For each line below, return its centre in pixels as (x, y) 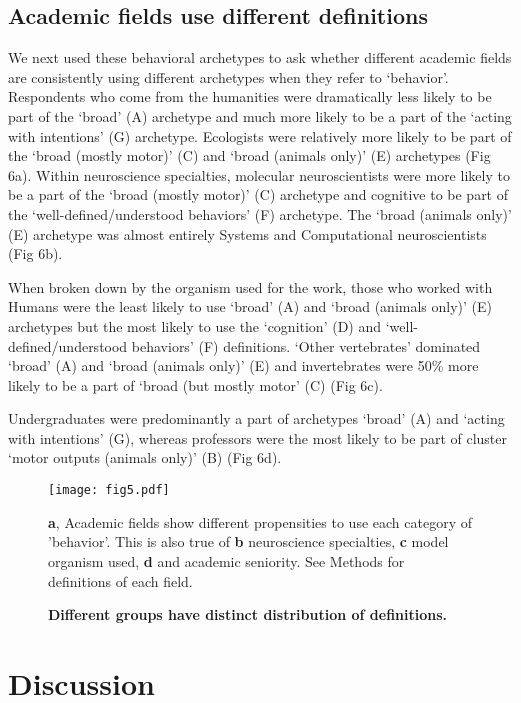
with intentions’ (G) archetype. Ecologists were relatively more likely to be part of (260, 135)
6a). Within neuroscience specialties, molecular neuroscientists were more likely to (259, 174)
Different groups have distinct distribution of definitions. (248, 614)
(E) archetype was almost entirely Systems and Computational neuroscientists (247, 233)
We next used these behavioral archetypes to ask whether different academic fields (260, 57)
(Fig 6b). (35, 253)
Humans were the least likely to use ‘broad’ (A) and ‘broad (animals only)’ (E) (250, 306)
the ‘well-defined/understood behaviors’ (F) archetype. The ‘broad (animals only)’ (260, 213)
